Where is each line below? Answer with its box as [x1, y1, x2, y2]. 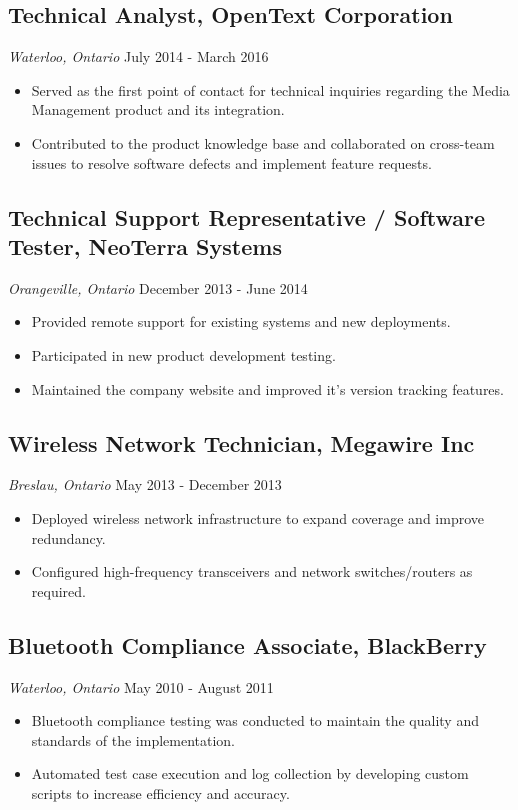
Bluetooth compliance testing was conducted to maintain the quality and [31, 710, 479, 731]
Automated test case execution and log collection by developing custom [31, 763, 469, 784]
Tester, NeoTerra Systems [8, 230, 282, 261]
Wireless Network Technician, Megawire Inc [8, 427, 475, 458]
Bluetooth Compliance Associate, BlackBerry [8, 629, 487, 660]
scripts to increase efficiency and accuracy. [31, 782, 290, 803]
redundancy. [31, 527, 106, 548]
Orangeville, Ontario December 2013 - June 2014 [8, 277, 308, 298]
